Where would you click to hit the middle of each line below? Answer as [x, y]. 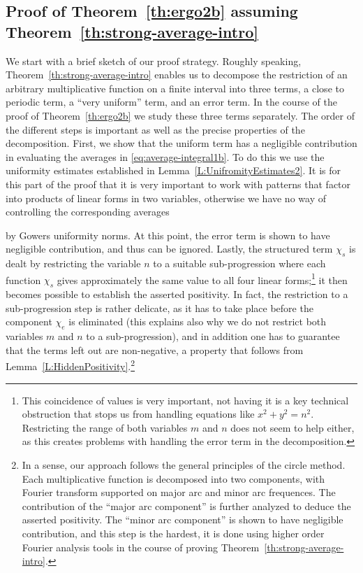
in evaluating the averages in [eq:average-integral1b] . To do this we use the [165, 156]
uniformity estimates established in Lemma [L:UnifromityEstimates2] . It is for [173, 170]
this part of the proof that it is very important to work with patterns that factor [178, 184]
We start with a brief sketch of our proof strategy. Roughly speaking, [154, 61]
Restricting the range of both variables [105, 427]
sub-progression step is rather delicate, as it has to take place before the [160, 307]
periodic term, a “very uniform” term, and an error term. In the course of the [171, 102]
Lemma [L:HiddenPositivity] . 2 [71, 365]
